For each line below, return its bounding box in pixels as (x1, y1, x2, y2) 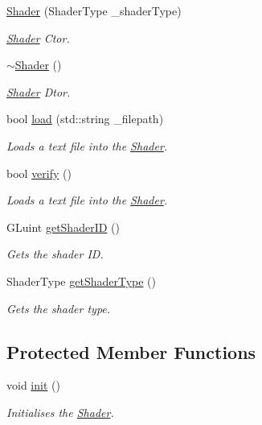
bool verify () (6, 164, 72, 181)
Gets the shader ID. (6, 246, 104, 262)
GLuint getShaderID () (6, 218, 120, 235)
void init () (6, 377, 60, 394)
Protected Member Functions (6, 339, 256, 364)
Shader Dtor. (6, 83, 71, 100)
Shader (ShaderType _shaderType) (6, 2, 182, 19)
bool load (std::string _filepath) (6, 110, 164, 127)
